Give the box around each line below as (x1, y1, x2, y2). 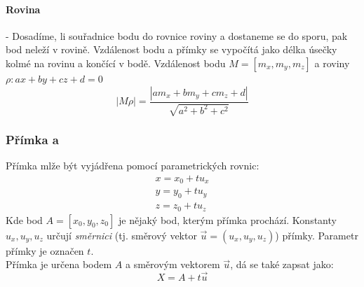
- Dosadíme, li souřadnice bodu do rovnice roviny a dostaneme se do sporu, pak (6, 28, 348, 43)
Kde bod (6, 212, 43, 227)
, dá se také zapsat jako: (230, 257, 334, 272)
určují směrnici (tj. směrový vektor (46, 227, 197, 242)
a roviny (314, 55, 350, 70)
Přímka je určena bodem (6, 257, 112, 272)
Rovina (6, 1, 41, 16)
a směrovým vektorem (126, 257, 220, 272)
